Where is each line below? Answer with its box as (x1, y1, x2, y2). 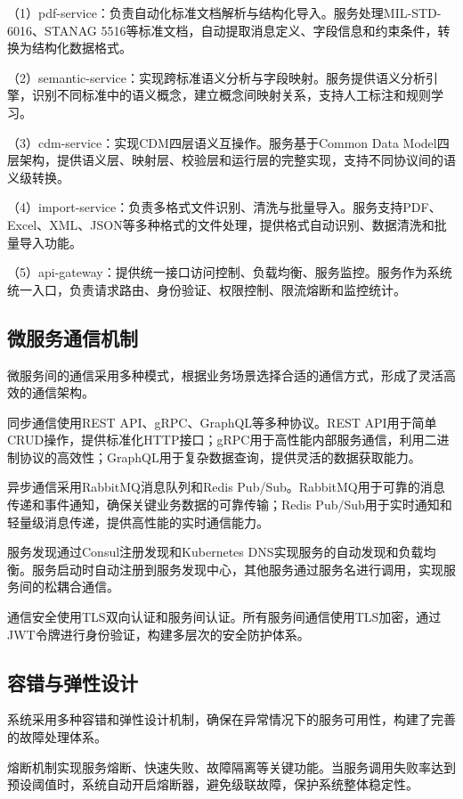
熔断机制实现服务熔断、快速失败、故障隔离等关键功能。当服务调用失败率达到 (7, 757, 456, 776)
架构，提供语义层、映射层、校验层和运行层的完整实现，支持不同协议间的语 (19, 151, 456, 169)
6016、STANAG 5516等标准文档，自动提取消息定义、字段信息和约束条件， (7, 20, 438, 39)
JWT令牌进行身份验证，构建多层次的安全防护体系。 (7, 624, 310, 643)
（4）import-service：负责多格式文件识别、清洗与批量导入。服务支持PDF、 (7, 198, 442, 216)
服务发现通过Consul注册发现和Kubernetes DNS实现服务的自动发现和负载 (7, 542, 424, 561)
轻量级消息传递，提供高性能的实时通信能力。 (7, 512, 269, 531)
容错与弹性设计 (7, 668, 138, 696)
